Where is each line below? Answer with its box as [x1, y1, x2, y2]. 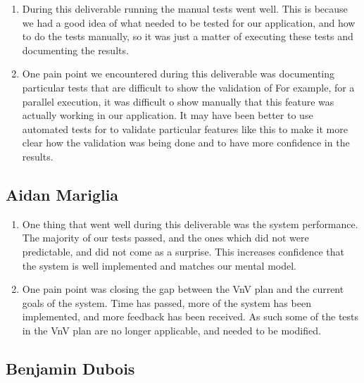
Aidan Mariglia [6, 183, 119, 205]
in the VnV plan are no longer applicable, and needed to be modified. [22, 322, 321, 337]
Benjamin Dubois [6, 357, 135, 379]
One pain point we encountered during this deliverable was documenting [22, 66, 335, 81]
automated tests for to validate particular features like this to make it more [22, 121, 348, 136]
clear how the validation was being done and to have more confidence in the [22, 135, 350, 150]
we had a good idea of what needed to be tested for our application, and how [22, 15, 356, 30]
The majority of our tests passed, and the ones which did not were [22, 230, 309, 245]
